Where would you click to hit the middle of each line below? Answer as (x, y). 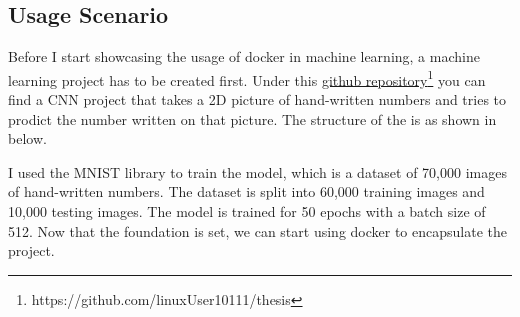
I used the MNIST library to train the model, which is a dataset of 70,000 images (257, 171)
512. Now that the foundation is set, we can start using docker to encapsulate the (257, 230)
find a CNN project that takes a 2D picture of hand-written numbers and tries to (257, 99)
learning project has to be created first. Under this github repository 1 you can (247, 78)
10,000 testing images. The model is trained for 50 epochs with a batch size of (247, 211)
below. (27, 138)
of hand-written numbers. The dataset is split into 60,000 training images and (246, 191)
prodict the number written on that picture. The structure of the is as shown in (252, 118)
